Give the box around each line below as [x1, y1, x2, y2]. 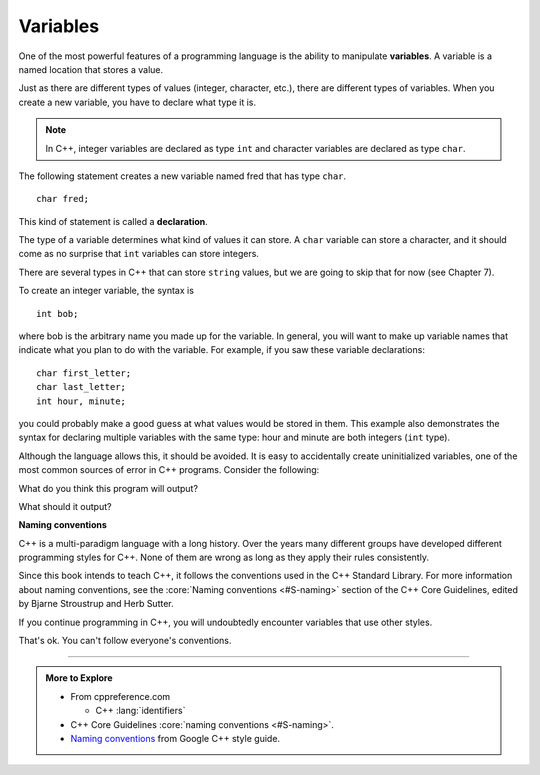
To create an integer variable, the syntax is [18, 285, 195, 297]
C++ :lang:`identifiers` [95, 705, 186, 717]
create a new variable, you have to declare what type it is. [18, 96, 257, 108]
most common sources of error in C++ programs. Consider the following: [18, 464, 320, 476]
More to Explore [45, 672, 114, 684]
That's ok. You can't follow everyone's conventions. [18, 635, 232, 647]
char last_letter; [36, 381, 127, 393]
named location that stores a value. [18, 63, 164, 75]
